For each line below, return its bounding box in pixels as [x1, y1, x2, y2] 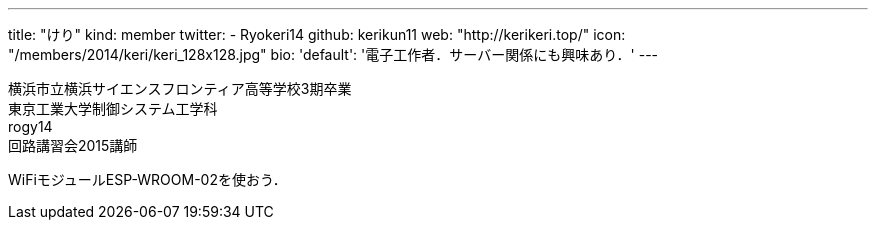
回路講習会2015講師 [8, 137, 138, 154]
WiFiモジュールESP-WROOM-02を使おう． [8, 171, 287, 188]
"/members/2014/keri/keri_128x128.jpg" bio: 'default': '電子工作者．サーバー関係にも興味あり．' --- [8, 46, 659, 63]
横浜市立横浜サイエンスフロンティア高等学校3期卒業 [8, 80, 352, 97]
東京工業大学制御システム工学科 [8, 100, 218, 117]
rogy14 [8, 118, 53, 135]
